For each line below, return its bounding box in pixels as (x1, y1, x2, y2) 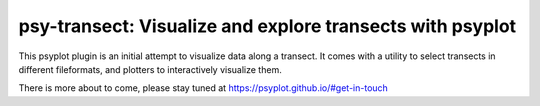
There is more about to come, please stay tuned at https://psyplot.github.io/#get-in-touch (18, 82, 389, 94)
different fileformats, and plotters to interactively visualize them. (18, 63, 282, 75)
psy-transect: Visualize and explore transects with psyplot (18, 15, 517, 37)
